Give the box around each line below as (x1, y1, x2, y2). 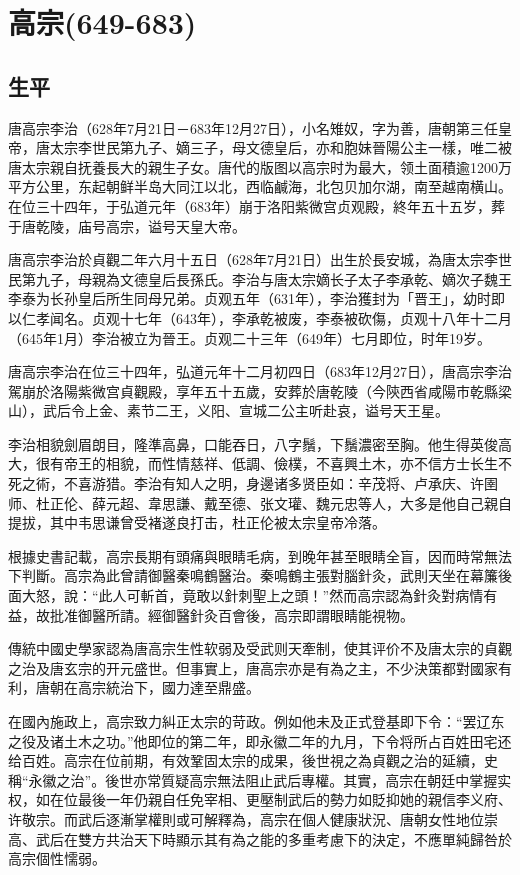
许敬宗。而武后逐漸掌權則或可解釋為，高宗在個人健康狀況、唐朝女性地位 (8, 808, 484, 829)
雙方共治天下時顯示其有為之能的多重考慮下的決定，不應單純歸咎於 (77, 828, 512, 849)
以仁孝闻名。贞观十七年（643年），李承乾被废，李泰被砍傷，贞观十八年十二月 (8, 307, 512, 328)
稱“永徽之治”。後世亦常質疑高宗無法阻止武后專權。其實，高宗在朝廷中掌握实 (8, 769, 512, 790)
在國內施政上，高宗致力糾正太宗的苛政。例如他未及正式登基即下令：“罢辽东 (8, 711, 505, 732)
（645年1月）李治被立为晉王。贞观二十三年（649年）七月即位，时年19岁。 (8, 327, 491, 348)
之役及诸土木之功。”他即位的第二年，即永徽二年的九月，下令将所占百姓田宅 (8, 730, 498, 751)
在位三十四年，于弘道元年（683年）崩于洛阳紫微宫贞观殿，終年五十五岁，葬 (8, 195, 505, 216)
